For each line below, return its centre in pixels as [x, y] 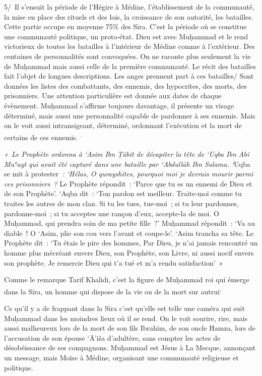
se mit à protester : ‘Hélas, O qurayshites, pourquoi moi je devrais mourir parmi [129, 174]
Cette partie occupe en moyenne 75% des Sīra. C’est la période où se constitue [125, 26]
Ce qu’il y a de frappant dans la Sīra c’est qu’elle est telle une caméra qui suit [124, 308]
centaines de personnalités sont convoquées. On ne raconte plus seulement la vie [127, 56]
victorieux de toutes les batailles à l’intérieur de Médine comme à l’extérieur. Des [129, 46]
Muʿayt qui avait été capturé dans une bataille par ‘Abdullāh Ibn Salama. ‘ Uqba [127, 164]
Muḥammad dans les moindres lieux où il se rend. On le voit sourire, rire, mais [126, 318]
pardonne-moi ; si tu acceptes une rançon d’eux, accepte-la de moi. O [112, 213]
